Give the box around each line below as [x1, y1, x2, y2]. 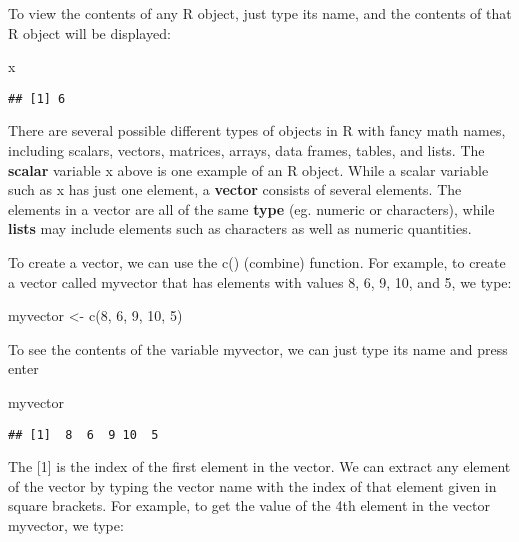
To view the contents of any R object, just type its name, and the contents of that [8, 3, 512, 23]
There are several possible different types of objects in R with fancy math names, [8, 120, 506, 141]
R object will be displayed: [8, 22, 171, 43]
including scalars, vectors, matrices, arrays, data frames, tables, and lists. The [8, 140, 485, 161]
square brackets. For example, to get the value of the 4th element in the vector [8, 495, 490, 516]
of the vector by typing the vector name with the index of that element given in [8, 475, 497, 496]
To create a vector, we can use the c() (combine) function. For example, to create [8, 252, 506, 272]
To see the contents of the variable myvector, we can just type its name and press [8, 338, 508, 359]
